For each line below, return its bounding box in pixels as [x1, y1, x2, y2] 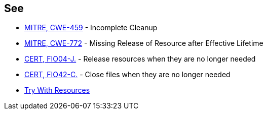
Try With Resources [24, 86, 90, 95]
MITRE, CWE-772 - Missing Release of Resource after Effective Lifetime [24, 39, 263, 48]
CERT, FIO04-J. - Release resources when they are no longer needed [24, 54, 256, 64]
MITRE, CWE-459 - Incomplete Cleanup [24, 23, 158, 32]
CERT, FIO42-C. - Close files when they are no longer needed [24, 70, 231, 79]
